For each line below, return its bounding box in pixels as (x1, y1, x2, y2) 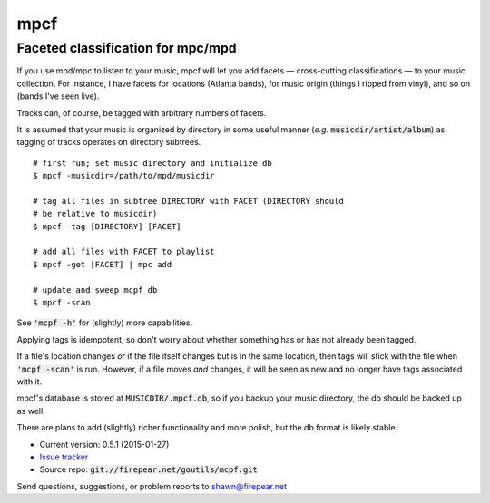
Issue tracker (39, 451, 89, 462)
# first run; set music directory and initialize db (33, 158, 272, 168)
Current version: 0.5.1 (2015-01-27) (39, 439, 170, 450)
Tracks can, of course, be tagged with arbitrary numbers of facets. (16, 107, 267, 118)
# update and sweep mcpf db (33, 285, 158, 295)
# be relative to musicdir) (33, 208, 158, 219)
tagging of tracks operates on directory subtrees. (16, 137, 201, 148)
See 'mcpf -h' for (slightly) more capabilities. (16, 317, 193, 328)
